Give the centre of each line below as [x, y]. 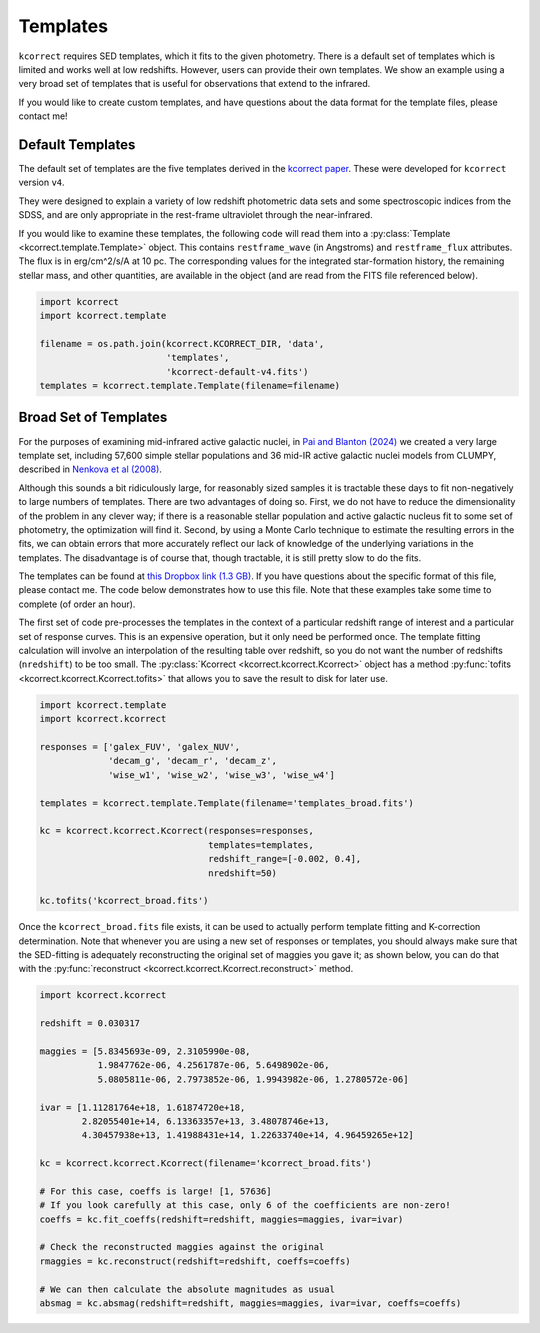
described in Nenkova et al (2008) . [90, 469]
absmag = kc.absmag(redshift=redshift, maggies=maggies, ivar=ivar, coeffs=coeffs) [250, 1303]
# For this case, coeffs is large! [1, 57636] [155, 1191]
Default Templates [77, 144]
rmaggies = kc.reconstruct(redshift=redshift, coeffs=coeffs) [195, 1261]
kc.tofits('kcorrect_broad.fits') [124, 901]
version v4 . [41, 182]
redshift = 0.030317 [89, 1023]
